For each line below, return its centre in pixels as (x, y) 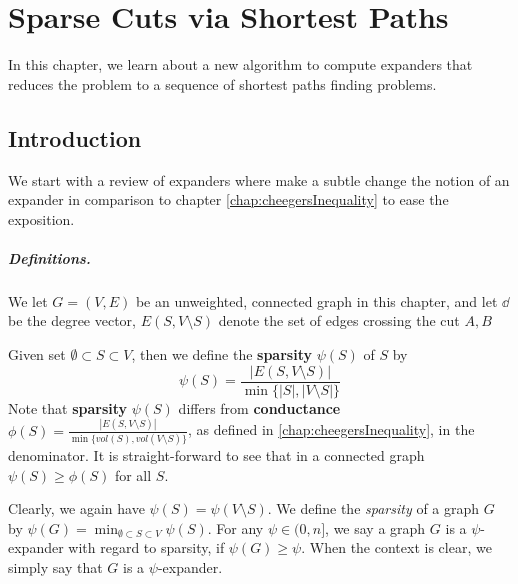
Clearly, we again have (76, 508)
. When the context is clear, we (396, 547)
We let (28, 300)
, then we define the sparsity (221, 354)
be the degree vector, (72, 320)
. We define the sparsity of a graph (373, 508)
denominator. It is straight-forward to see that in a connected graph (216, 454)
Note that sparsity (68, 407)
